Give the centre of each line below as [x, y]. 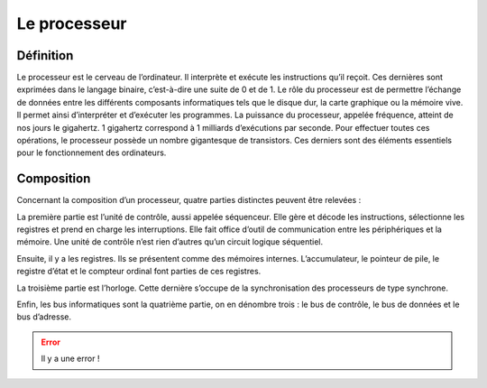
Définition [45, 55]
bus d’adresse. [44, 317]
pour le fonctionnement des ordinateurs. [92, 152]
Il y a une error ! [70, 359]
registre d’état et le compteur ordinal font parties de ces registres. [139, 272]
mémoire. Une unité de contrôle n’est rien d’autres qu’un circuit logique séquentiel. [170, 242]
